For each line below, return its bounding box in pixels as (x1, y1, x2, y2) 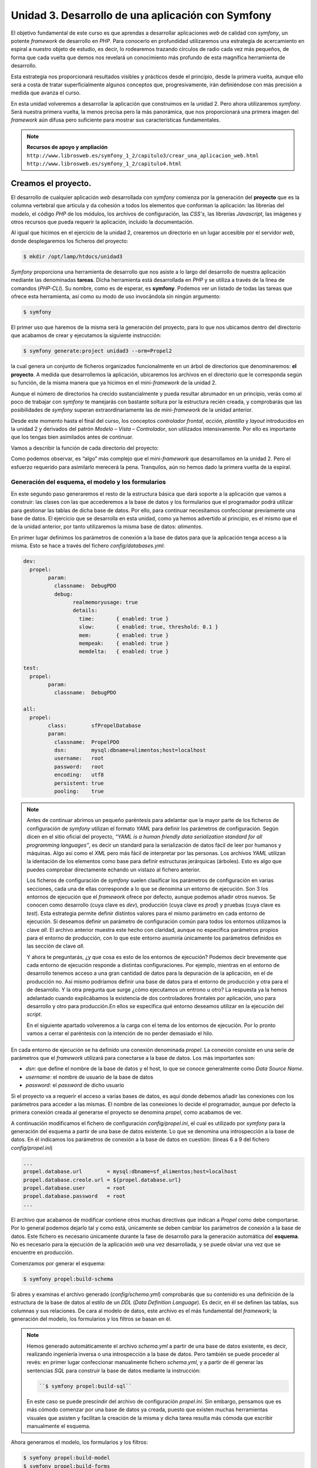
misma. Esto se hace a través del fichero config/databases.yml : (11, 542, 166, 549)
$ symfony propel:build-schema (23, 1275, 114, 1282)
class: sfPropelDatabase (48, 722, 141, 729)
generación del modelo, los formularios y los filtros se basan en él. (11, 1315, 172, 1322)
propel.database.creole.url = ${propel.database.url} (23, 1176, 181, 1183)
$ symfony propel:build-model (23, 1454, 110, 1462)
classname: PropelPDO (53, 739, 120, 745)
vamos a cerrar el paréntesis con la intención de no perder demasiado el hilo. (26, 1030, 214, 1037)
